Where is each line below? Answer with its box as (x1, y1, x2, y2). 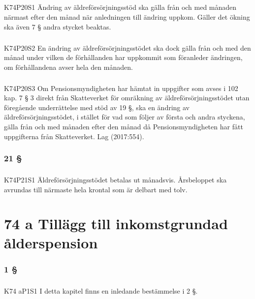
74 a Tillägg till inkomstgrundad (4, 213, 228, 233)
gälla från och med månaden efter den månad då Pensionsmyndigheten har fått (4, 121, 243, 132)
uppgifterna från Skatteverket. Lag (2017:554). (4, 131, 144, 141)
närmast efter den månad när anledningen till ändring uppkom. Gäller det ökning (4, 11, 250, 22)
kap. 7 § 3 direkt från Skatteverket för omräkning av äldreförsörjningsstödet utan (4, 92, 250, 103)
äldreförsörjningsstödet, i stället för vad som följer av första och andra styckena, (4, 112, 245, 122)
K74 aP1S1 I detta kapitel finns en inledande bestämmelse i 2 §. (4, 286, 198, 296)
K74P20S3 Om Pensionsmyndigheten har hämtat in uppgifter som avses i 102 (4, 83, 238, 93)
